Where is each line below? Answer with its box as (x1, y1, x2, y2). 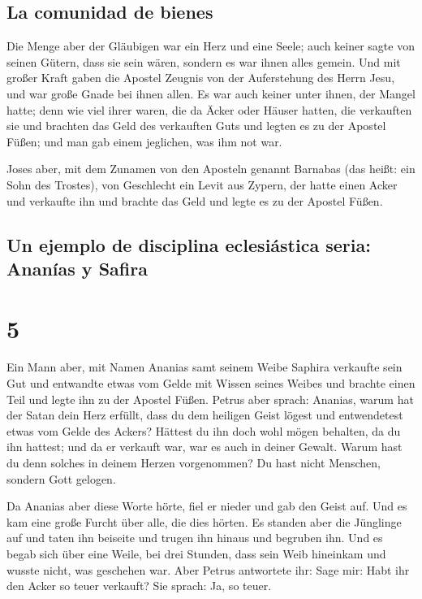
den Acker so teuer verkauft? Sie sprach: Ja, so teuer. (6, 577, 272, 594)
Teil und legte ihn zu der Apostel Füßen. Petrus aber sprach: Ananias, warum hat (6, 390, 414, 407)
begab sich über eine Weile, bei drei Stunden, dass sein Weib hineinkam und (6, 545, 386, 562)
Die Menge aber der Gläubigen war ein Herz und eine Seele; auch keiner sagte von (6, 37, 415, 54)
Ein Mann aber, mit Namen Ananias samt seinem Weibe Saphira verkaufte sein (6, 358, 403, 375)
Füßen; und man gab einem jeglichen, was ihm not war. (6, 132, 282, 150)
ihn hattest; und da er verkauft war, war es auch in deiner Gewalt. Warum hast (6, 438, 403, 455)
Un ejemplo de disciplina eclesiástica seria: (6, 232, 371, 257)
